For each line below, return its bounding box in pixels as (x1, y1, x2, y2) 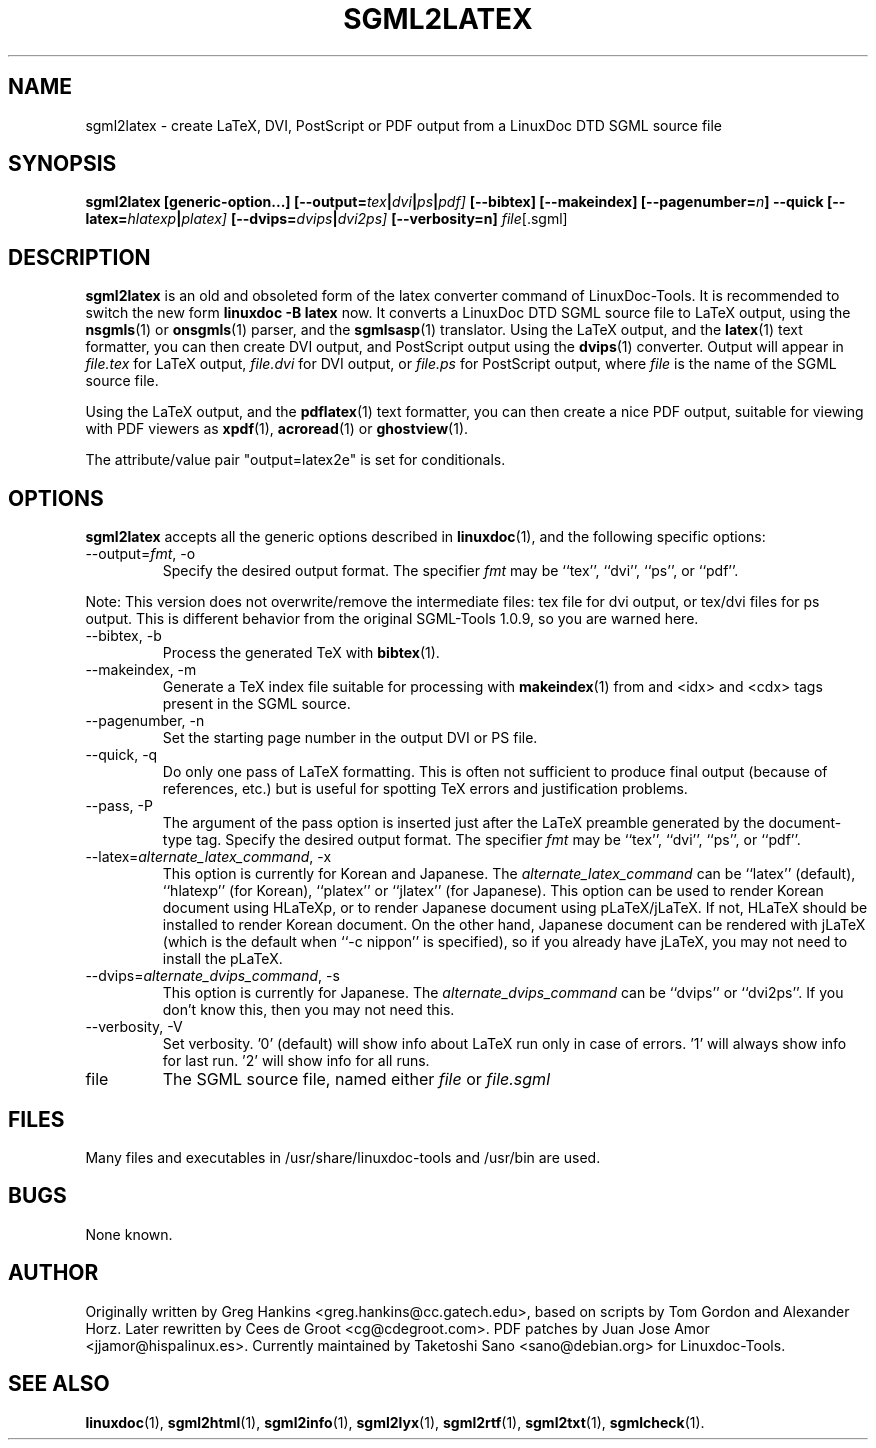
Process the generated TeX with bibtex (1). (162, 644, 440, 662)
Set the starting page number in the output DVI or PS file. (162, 729, 538, 747)
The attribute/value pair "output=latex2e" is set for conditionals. (85, 451, 506, 469)
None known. (85, 1225, 173, 1243)
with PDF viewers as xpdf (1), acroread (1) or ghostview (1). (85, 420, 469, 438)
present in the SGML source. (162, 695, 351, 713)
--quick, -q (85, 746, 158, 764)
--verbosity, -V (85, 1018, 183, 1036)
